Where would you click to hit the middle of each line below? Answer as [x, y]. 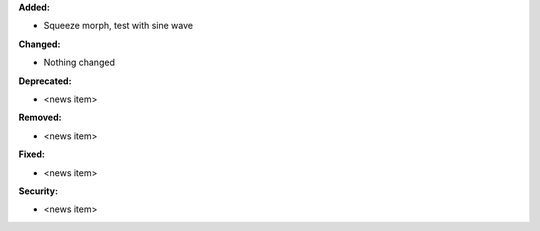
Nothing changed [79, 62]
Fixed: [31, 154]
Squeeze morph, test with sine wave [118, 26]
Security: [38, 191]
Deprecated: [45, 81]
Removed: [40, 117]
